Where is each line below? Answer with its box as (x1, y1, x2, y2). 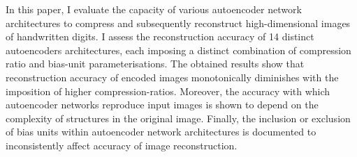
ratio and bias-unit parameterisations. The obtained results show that (6, 56, 305, 71)
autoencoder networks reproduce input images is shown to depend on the (6, 97, 319, 112)
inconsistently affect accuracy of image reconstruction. (6, 138, 238, 152)
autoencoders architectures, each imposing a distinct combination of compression (6, 42, 351, 57)
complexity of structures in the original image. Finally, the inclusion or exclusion (6, 110, 351, 125)
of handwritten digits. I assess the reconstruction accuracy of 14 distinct (6, 29, 314, 44)
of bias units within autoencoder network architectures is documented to (6, 124, 316, 139)
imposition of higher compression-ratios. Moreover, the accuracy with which (6, 83, 330, 98)
